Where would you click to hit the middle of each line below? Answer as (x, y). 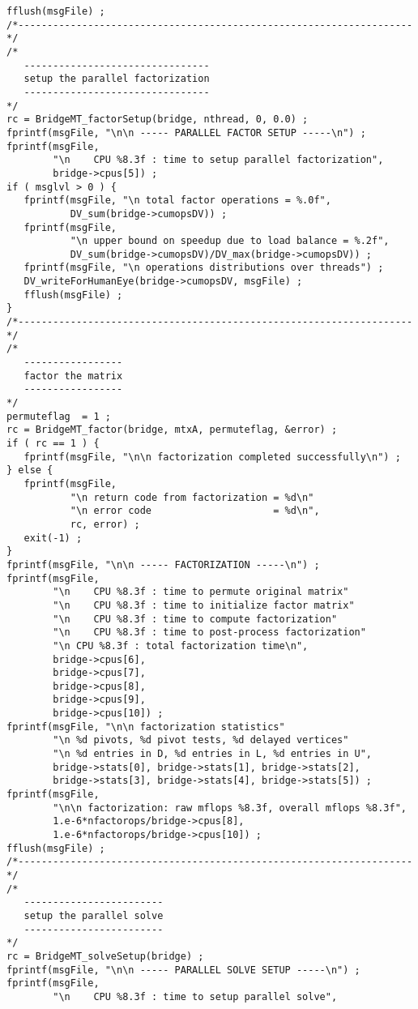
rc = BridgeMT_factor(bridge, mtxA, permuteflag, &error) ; (172, 430)
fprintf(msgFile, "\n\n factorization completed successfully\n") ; (212, 457)
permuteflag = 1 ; (59, 416)
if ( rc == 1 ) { (53, 443)
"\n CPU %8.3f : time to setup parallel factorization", (218, 160)
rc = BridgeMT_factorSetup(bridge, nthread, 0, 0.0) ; (158, 120)
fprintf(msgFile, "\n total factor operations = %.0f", (177, 201)
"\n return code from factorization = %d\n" (192, 497)
